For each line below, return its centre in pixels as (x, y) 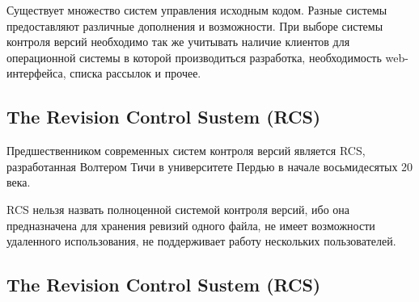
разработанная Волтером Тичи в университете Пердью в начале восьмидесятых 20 (210, 166)
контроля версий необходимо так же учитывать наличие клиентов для (178, 42)
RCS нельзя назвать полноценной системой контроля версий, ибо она (178, 209)
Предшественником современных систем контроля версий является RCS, (186, 151)
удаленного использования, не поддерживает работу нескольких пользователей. (201, 241)
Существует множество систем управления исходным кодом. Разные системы (197, 10)
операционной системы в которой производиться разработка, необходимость (194, 57)
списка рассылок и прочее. (135, 73)
